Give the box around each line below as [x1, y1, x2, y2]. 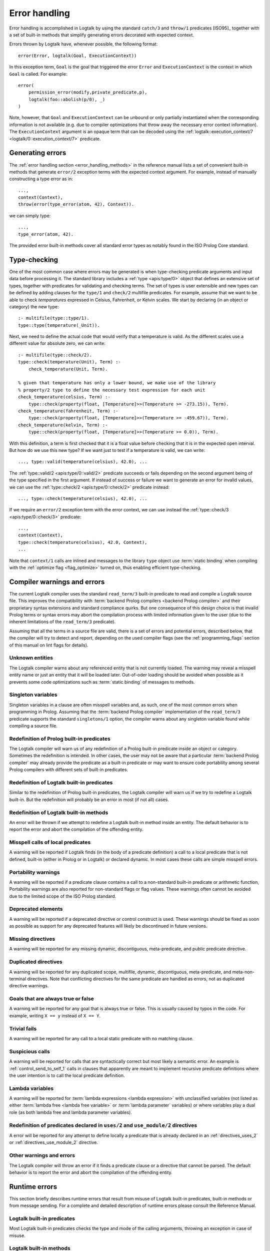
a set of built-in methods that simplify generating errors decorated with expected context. [9, 32, 194, 38]
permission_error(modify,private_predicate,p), [28, 90, 147, 95]
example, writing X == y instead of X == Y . [9, 1012, 101, 1018]
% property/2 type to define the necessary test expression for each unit [18, 387, 205, 393]
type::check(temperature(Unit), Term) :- [18, 359, 121, 365]
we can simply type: [9, 213, 51, 219]
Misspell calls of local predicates [9, 839, 91, 846]
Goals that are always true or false [9, 995, 94, 1002]
